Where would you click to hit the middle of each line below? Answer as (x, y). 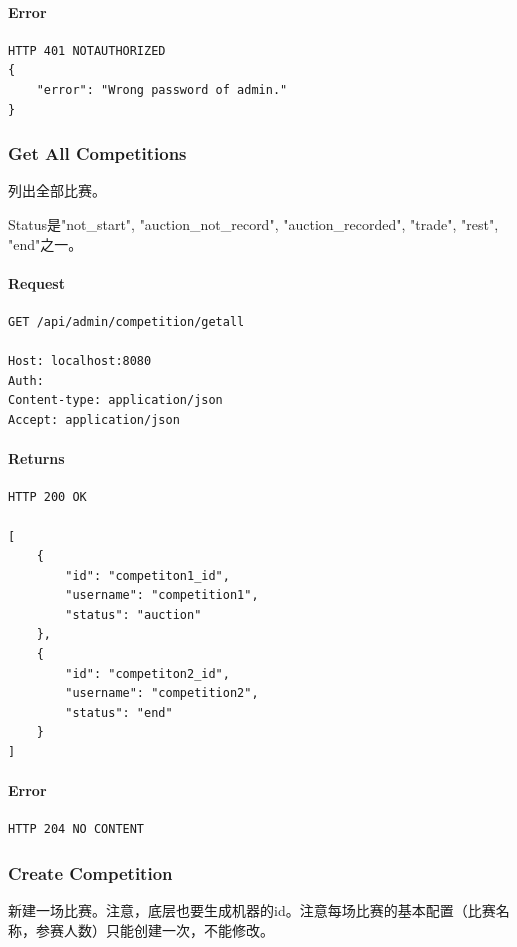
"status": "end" (119, 712)
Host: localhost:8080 (80, 361)
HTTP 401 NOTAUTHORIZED (87, 50)
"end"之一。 (45, 243)
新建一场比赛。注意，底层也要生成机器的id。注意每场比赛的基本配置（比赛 (252, 910)
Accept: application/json (94, 419)
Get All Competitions (97, 153)
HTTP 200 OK (47, 497)
